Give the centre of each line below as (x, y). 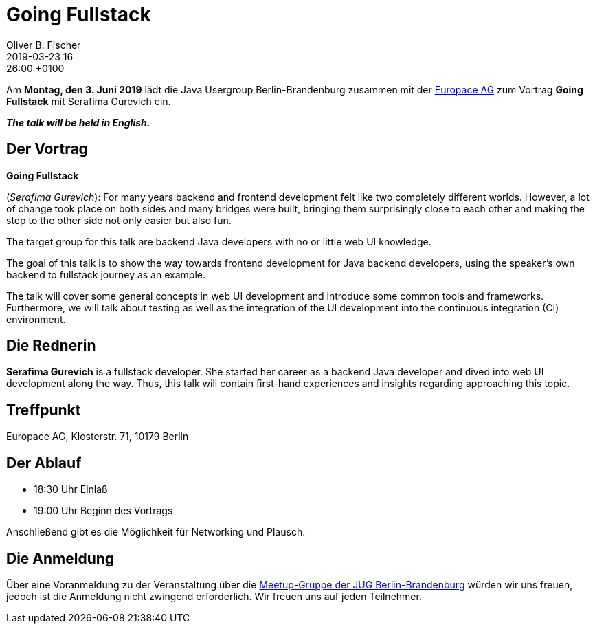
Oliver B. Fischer (44, 45)
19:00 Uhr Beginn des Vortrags (103, 511)
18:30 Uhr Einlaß (71, 489)
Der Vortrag (47, 149)
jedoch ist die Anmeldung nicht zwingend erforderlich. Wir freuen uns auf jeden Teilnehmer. (214, 596)
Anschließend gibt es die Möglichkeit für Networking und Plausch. (156, 532)
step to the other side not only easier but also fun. (119, 220)
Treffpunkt (44, 410)
